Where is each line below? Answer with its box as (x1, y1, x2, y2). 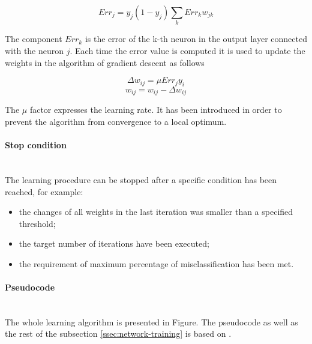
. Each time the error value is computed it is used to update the (70, 44, 305, 56)
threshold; (19, 217, 56, 229)
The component (5, 32, 62, 45)
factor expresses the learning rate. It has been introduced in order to (29, 103, 282, 116)
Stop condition (5, 139, 67, 151)
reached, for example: (5, 185, 83, 198)
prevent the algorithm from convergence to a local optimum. (5, 115, 227, 127)
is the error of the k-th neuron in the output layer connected (85, 32, 307, 45)
